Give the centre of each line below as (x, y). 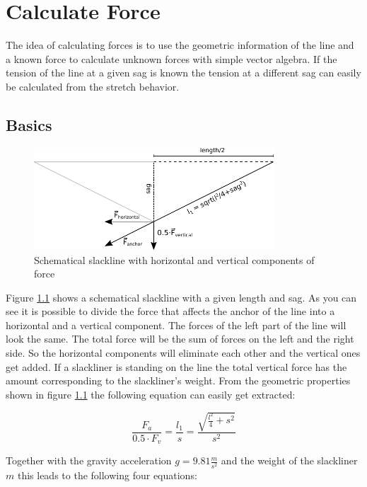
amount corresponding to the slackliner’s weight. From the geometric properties (178, 380)
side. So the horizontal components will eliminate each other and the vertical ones (183, 353)
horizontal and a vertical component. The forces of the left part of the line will (176, 325)
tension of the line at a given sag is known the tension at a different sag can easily (183, 73)
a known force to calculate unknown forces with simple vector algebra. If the (171, 58)
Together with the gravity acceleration (89, 460)
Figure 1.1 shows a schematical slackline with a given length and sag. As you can (181, 297)
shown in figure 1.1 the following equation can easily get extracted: (151, 394)
